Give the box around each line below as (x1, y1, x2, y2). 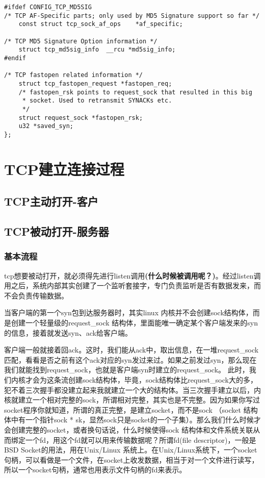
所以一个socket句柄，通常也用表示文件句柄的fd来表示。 (4, 464, 187, 475)
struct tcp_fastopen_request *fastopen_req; (18, 80, 172, 87)
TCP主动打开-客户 (4, 193, 98, 209)
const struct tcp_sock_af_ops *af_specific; (18, 20, 183, 28)
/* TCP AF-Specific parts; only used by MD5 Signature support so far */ (4, 12, 260, 19)
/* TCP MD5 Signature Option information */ (4, 37, 157, 45)
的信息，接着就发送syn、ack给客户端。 (4, 327, 132, 338)
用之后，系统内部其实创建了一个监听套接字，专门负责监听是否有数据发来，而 (4, 280, 261, 291)
